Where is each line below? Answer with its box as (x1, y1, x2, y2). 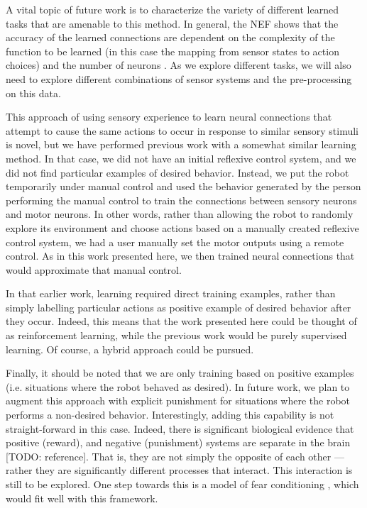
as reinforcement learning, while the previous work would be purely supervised (6, 328, 347, 343)
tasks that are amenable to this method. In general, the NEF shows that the (6, 16, 339, 31)
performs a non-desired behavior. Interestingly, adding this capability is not (6, 407, 334, 422)
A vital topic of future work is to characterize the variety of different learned (6, 2, 339, 16)
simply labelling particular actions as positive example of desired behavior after (6, 299, 351, 314)
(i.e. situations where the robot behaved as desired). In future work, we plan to (6, 379, 350, 394)
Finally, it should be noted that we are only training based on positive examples (6, 365, 354, 380)
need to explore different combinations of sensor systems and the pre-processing (6, 71, 352, 86)
